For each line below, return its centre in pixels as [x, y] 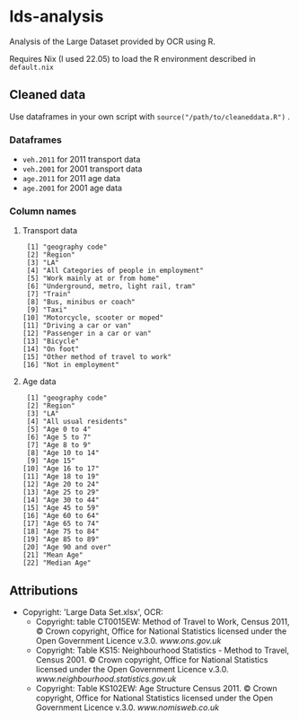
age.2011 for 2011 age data [71, 179]
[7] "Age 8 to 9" [59, 445]
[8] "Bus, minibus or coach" [81, 303]
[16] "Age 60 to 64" [61, 516]
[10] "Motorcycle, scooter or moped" [93, 318]
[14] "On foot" [51, 349]
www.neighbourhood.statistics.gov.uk [106, 679]
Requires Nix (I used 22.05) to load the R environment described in [132, 58]
